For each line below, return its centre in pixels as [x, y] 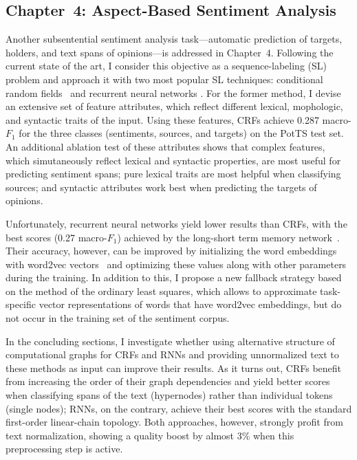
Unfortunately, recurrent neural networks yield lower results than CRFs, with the [176, 223]
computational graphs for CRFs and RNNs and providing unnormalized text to [172, 354]
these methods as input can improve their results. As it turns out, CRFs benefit [174, 368]
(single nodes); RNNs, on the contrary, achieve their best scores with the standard [179, 408]
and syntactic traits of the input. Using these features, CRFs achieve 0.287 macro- [178, 119]
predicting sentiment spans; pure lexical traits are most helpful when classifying [173, 174]
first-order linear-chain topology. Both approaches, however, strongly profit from [174, 422]
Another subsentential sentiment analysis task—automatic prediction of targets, [174, 39]
